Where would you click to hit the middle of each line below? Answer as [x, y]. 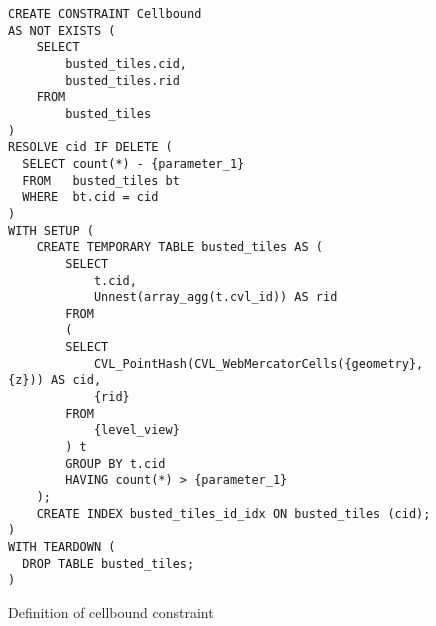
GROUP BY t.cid [115, 463]
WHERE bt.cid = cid [90, 197]
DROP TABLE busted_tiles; [108, 563]
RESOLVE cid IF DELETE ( [90, 147]
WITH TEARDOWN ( [62, 547]
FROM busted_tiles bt [101, 180]
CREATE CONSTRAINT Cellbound [105, 14]
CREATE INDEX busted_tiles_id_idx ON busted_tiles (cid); [233, 513]
